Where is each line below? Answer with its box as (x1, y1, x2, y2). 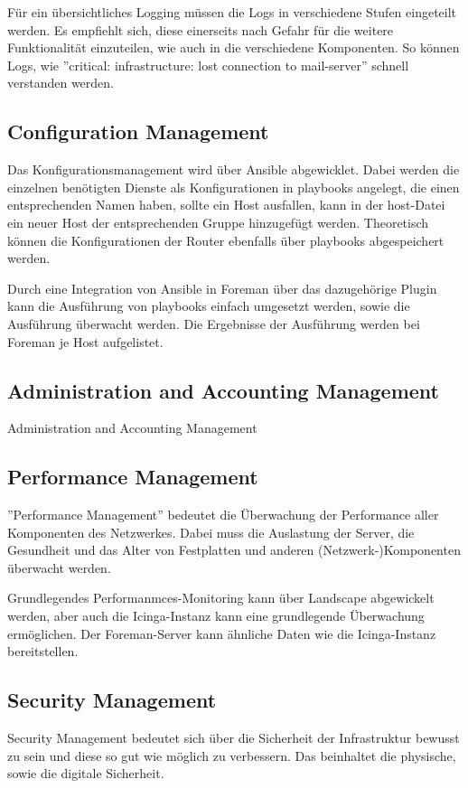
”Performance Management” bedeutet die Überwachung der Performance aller (7, 505, 439, 524)
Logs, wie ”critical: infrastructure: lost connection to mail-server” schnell (7, 55, 409, 74)
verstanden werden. (7, 73, 114, 92)
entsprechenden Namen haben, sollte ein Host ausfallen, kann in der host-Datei (7, 195, 445, 214)
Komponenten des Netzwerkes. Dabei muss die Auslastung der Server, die (7, 522, 415, 541)
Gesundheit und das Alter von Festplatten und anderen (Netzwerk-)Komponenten (7, 540, 461, 559)
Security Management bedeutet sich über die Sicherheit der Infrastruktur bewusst (7, 728, 460, 747)
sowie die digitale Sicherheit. (7, 764, 164, 783)
